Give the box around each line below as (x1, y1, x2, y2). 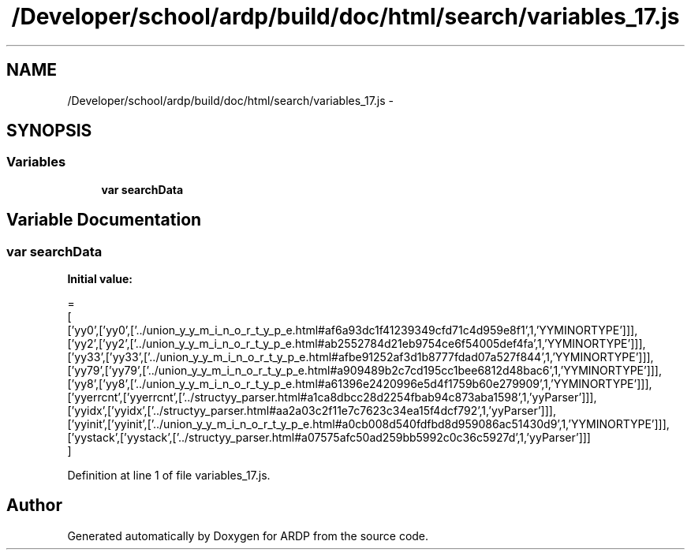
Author (6, 495, 62, 516)
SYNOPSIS (6, 121, 92, 141)
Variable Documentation (6, 210, 202, 230)
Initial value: (67, 272, 133, 286)
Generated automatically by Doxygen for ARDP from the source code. (67, 528, 429, 543)
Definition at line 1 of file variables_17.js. (67, 468, 271, 483)
